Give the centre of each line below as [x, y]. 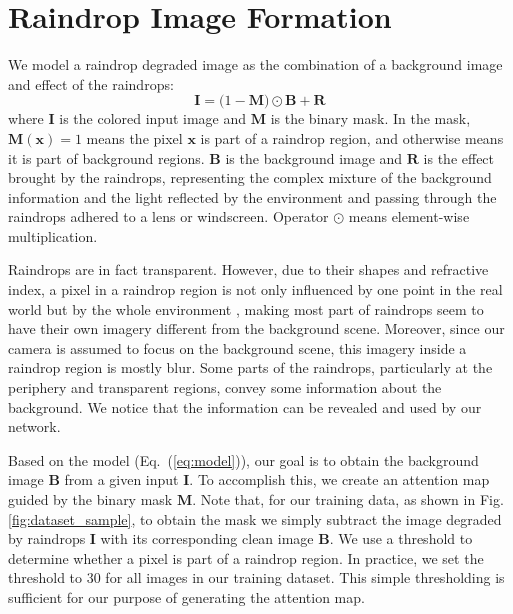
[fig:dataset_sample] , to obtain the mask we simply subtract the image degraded [255, 518]
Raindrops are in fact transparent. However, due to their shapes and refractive [248, 269]
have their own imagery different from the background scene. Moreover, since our [256, 328]
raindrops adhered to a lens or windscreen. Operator [168, 216]
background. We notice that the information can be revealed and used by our [245, 406]
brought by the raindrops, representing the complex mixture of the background [250, 177]
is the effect [459, 157]
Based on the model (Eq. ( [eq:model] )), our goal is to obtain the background [243, 459]
